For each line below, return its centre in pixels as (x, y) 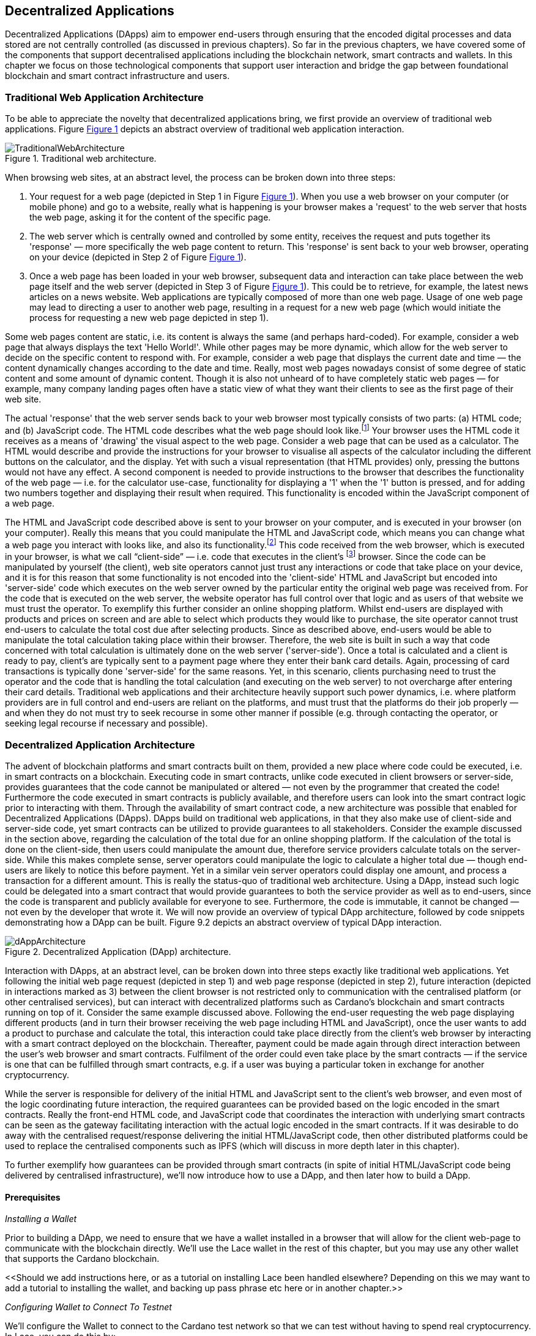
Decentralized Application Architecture (100, 745)
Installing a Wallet (41, 1219)
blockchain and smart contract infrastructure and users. (117, 76)
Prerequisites (33, 1197)
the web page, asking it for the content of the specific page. (150, 217)
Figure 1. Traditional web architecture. (81, 159)
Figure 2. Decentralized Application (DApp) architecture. (118, 951)
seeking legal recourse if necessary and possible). (106, 723)
